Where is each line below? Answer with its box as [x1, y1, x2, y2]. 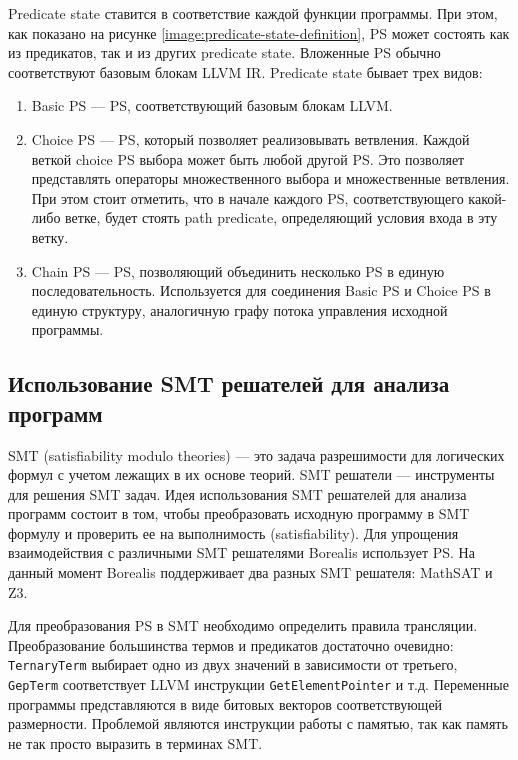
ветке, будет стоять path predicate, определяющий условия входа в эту [65, 207, 498, 228]
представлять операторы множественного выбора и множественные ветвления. [31, 168, 510, 189]
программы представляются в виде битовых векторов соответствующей [8, 693, 443, 714]
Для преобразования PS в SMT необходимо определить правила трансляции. [8, 615, 478, 636]
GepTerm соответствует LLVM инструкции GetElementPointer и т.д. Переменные [8, 674, 509, 695]
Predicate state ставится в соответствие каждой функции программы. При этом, [8, 3, 498, 23]
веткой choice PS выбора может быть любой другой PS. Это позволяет [31, 148, 465, 169]
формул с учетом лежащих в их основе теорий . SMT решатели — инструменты [8, 464, 495, 485]
